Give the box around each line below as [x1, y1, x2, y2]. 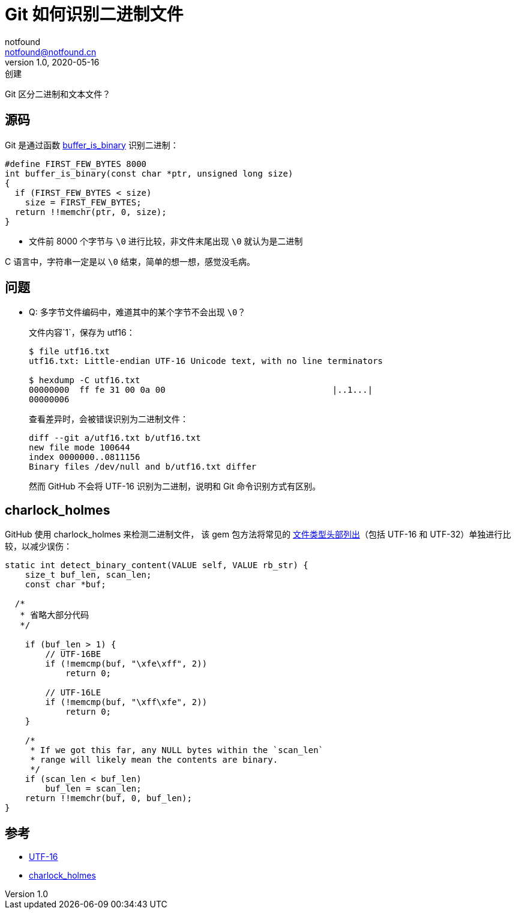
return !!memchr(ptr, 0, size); [14, 207, 167, 217]
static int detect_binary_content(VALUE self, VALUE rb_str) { [5, 560, 308, 570]
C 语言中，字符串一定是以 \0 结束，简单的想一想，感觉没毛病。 [5, 256, 255, 267]
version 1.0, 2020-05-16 [5, 56, 100, 67]
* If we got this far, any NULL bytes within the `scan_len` [30, 745, 324, 755]
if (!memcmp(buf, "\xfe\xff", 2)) [45, 659, 208, 669]
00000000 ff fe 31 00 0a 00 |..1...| [29, 385, 373, 395]
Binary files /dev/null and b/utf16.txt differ [29, 462, 257, 472]
